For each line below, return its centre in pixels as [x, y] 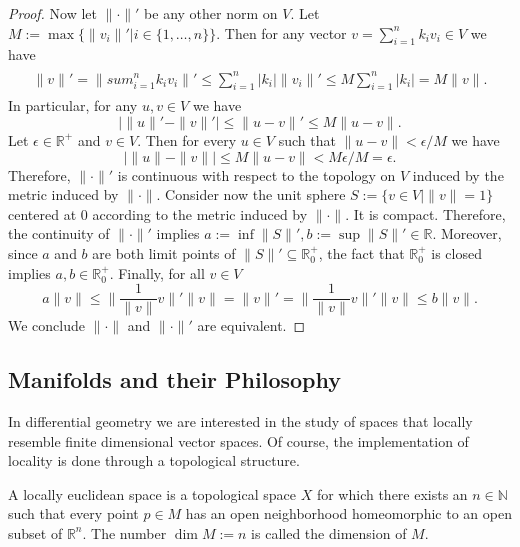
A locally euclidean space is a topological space [152, 493]
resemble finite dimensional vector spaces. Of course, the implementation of [238, 440]
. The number [124, 532]
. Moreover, [467, 233]
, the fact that [361, 252]
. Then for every [187, 139]
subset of [35, 532]
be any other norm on [211, 13]
